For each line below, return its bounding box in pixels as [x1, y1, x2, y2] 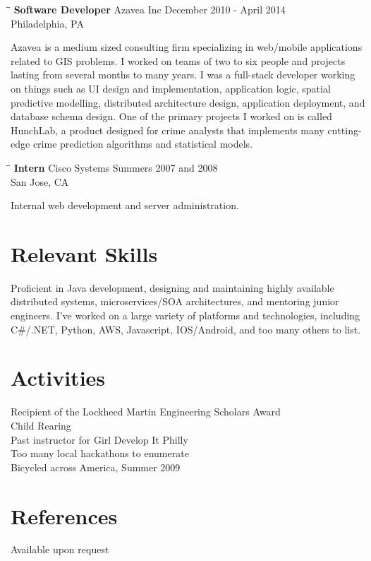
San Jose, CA [11, 174, 69, 189]
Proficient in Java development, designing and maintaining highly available [11, 280, 334, 295]
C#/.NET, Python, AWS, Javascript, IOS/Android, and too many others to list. [11, 321, 361, 336]
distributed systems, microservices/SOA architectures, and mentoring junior [11, 294, 339, 309]
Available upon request [11, 542, 109, 557]
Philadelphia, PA [11, 16, 84, 30]
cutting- [327, 122, 362, 137]
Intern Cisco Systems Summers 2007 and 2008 [13, 160, 218, 175]
